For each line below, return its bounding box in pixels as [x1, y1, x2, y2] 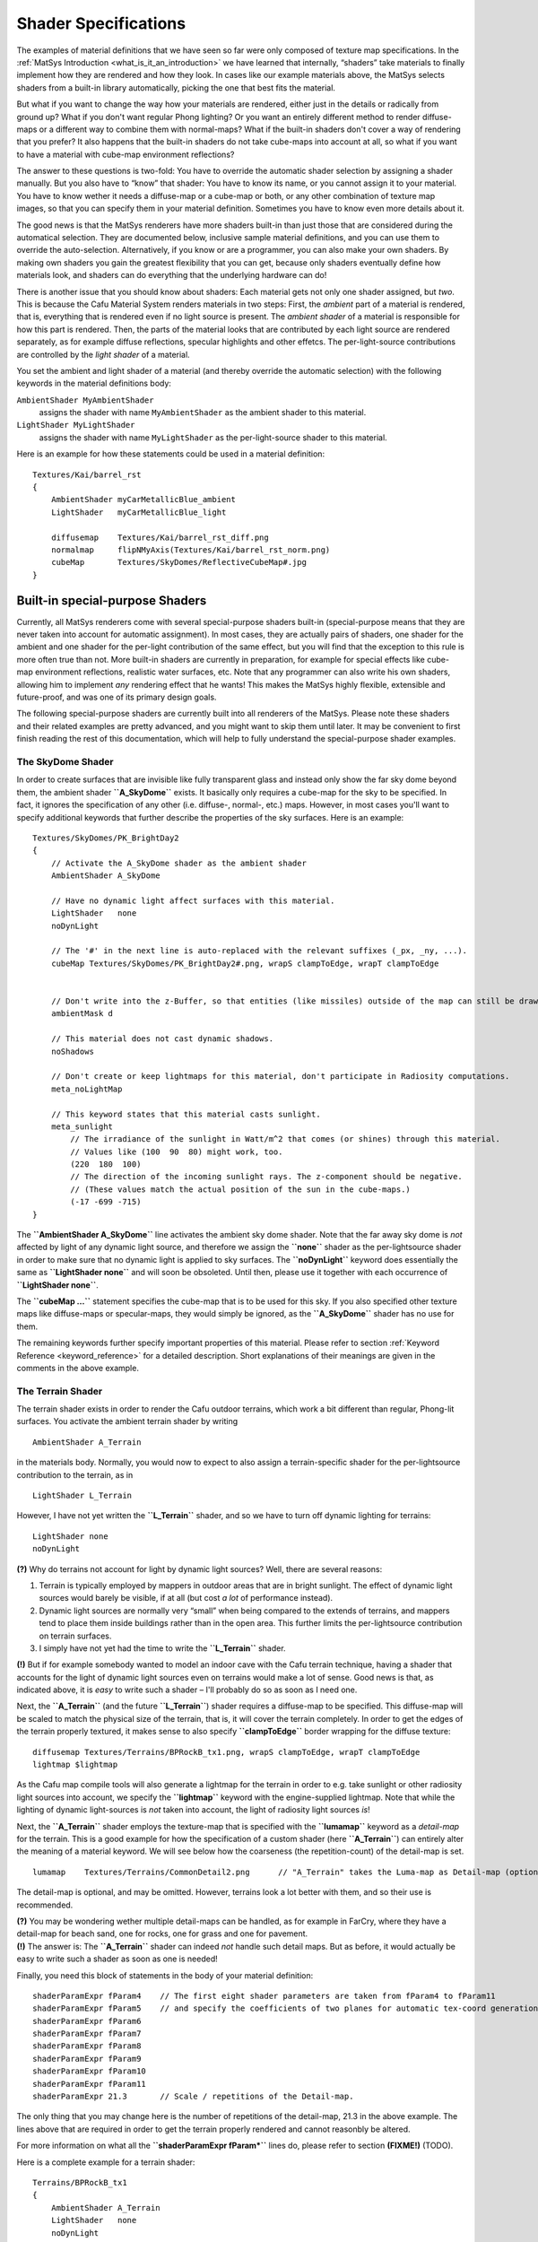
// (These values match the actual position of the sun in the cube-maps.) [70, 1184, 412, 1195]
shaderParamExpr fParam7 [32, 2029, 142, 2039]
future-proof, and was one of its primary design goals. [16, 691, 217, 703]
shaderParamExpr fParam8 [32, 2041, 142, 2051]
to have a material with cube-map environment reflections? [16, 149, 235, 160]
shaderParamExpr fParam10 [32, 2066, 147, 2076]
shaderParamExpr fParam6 [32, 2016, 142, 2026]
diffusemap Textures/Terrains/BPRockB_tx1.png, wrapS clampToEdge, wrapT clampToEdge [32, 1747, 421, 1757]
